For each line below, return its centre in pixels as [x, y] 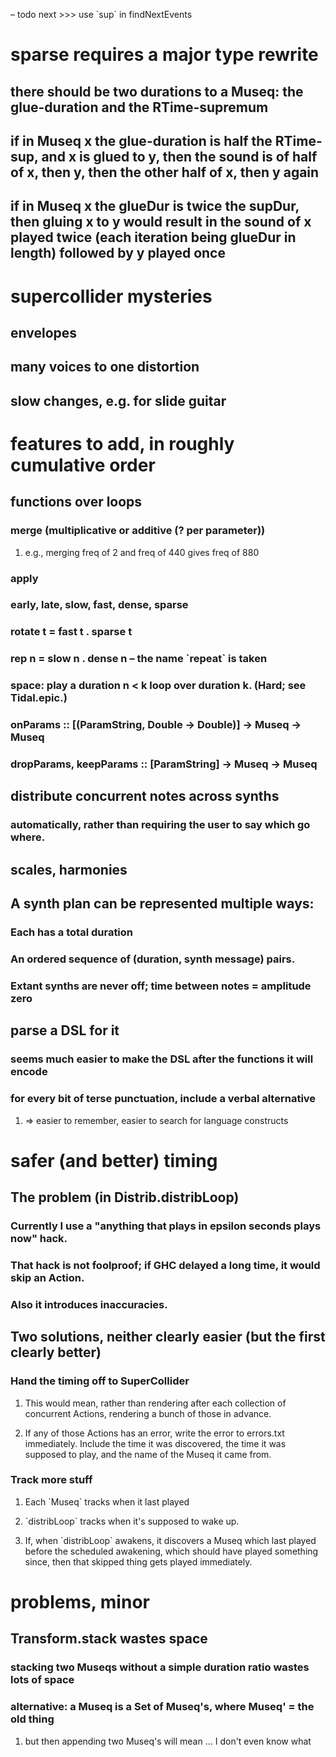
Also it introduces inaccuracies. [89, 1304]
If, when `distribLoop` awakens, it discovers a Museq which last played [170, 1540]
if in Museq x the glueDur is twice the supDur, [155, 206]
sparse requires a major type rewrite [164, 55]
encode [29, 1072]
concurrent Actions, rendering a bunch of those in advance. [148, 1413]
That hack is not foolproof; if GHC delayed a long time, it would [165, 1265]
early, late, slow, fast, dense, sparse [99, 605]
